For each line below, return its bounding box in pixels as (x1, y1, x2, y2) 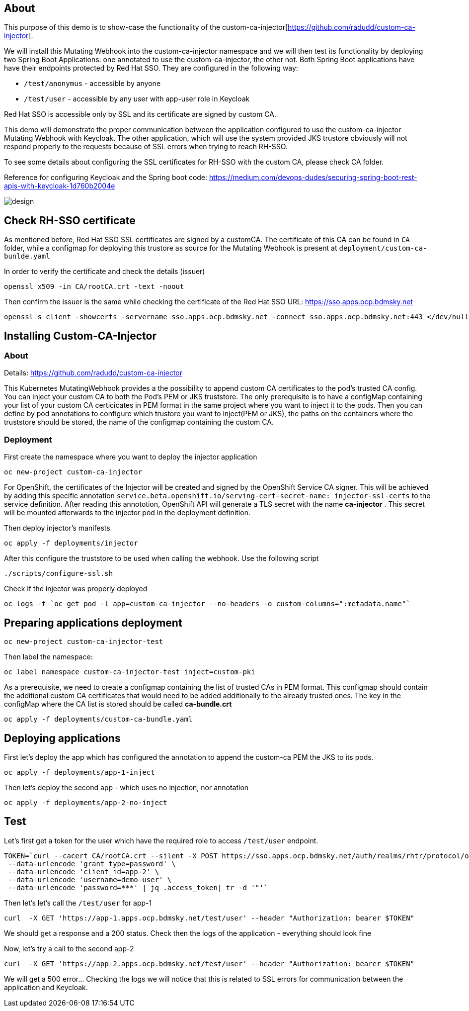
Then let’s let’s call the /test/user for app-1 (4, 898, 152, 907)
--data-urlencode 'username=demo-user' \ (8, 875, 172, 884)
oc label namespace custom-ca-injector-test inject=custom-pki (4, 668, 255, 676)
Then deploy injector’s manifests (4, 524, 110, 533)
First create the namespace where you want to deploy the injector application (4, 453, 257, 461)
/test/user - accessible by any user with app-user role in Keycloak (24, 94, 250, 103)
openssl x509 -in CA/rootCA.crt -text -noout (4, 282, 184, 291)
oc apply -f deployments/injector (4, 539, 138, 548)
